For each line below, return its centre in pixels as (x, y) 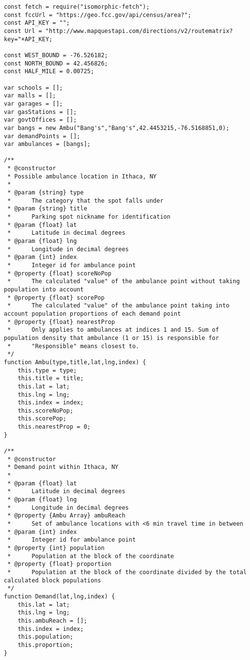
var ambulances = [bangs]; (47, 144)
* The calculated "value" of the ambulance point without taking (124, 282)
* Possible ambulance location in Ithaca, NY (82, 176)
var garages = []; (33, 104)
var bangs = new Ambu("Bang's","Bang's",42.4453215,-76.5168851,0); (117, 128)
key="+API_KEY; (28, 39)
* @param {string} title (47, 209)
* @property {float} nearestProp (61, 322)
